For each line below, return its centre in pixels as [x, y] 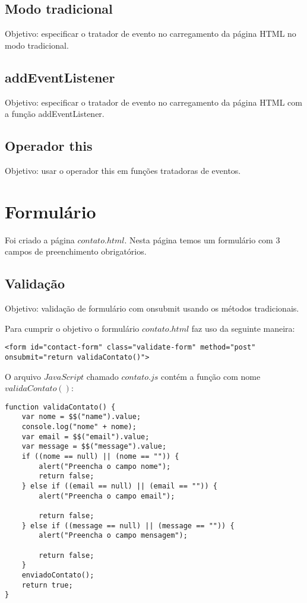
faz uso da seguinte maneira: [243, 328]
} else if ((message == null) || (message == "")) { [128, 526]
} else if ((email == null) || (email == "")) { [119, 486]
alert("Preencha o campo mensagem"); [113, 536]
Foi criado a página [40, 239]
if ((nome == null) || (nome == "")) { [100, 457]
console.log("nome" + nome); [79, 427]
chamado [102, 376]
